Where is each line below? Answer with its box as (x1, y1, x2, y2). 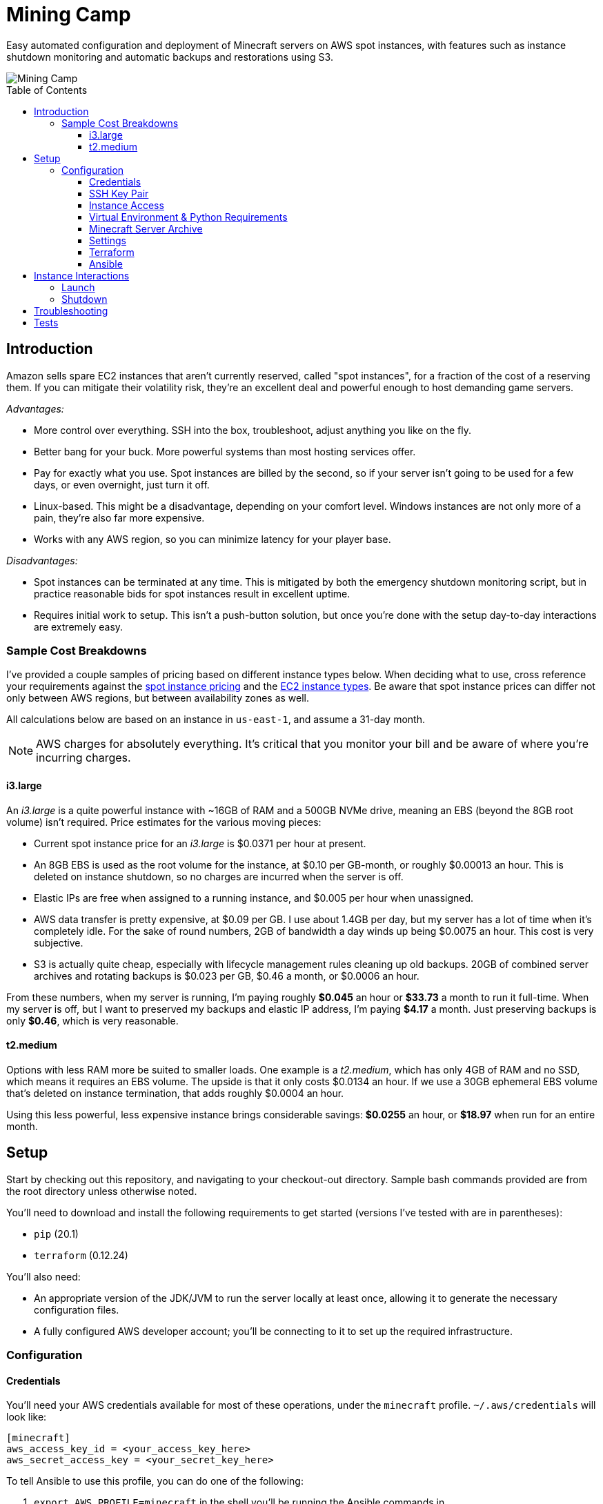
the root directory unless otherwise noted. (6, 1185, 197, 1197)
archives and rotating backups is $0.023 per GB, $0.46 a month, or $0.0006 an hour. (34, 969, 419, 982)
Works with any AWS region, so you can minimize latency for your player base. (34, 533, 391, 545)
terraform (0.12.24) (34, 1249, 128, 1261)
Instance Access (89, 199, 164, 211)
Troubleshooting (34, 304, 108, 317)
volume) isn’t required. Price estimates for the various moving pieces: (6, 815, 322, 828)
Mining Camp (6, 3, 131, 26)
